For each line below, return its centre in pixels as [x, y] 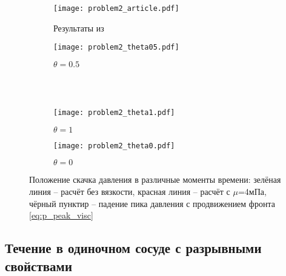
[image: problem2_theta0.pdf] [114, 146]
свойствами [38, 265]
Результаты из [79, 28]
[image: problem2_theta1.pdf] [114, 113]
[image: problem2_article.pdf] [116, 8]
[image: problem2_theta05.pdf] [116, 48]
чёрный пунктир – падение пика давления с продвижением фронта [152, 203]
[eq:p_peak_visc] [61, 215]
